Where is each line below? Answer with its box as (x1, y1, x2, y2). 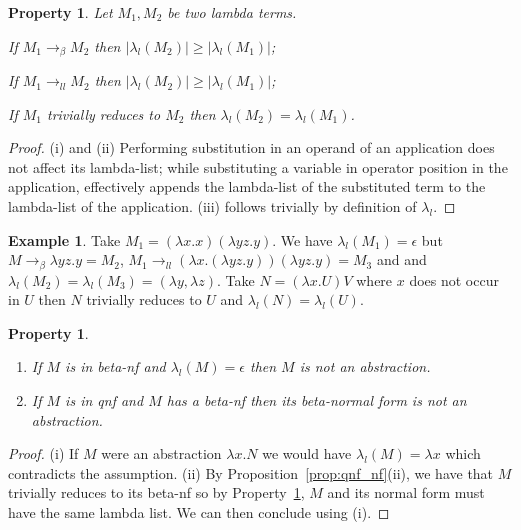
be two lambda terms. (167, 2, 297, 22)
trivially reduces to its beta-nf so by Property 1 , (8, 482, 305, 503)
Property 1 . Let (8, 2, 113, 22)
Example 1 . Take (8, 229, 121, 250)
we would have (262, 443, 352, 464)
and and (376, 249, 427, 270)
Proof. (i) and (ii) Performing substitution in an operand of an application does (8, 137, 495, 158)
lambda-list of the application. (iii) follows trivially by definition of (8, 196, 417, 217)
